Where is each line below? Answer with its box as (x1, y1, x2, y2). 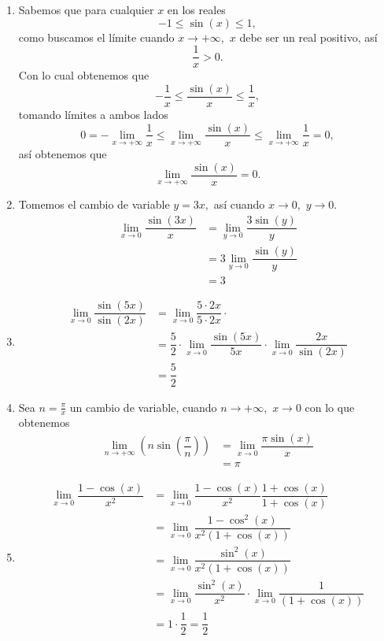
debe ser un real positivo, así (239, 28, 378, 45)
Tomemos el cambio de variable (18, 196, 170, 213)
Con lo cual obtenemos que (18, 67, 150, 83)
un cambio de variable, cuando (69, 398, 217, 415)
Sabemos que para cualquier (18, 2, 154, 17)
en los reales (167, 2, 226, 17)
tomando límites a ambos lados (18, 106, 168, 122)
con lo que (305, 398, 355, 415)
